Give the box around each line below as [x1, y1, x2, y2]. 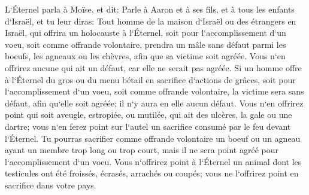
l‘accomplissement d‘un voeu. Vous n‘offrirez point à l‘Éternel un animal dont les [5, 155, 302, 167]
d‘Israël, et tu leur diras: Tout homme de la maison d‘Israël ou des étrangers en [5, 14, 296, 27]
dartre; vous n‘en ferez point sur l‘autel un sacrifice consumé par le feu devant [5, 120, 291, 132]
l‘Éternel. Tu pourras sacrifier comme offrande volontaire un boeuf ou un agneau [5, 132, 301, 144]
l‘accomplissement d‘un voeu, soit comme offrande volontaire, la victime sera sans [5, 85, 304, 97]
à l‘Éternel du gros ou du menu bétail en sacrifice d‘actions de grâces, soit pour [5, 73, 296, 86]
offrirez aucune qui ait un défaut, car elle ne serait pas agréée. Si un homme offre [5, 61, 302, 74]
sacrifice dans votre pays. [5, 178, 96, 191]
